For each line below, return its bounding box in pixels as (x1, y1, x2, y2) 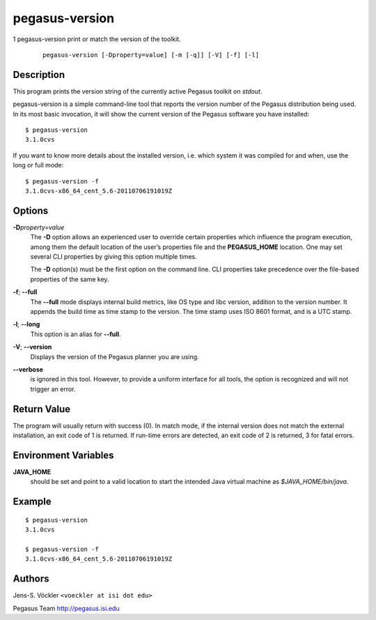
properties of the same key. (30, 275, 109, 283)
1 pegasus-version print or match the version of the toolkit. (13, 35, 181, 43)
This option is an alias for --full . (30, 330, 121, 338)
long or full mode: (13, 161, 64, 169)
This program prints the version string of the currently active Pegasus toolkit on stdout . (13, 87, 263, 96)
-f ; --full (13, 288, 38, 296)
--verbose (13, 365, 44, 373)
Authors (13, 573, 49, 585)
